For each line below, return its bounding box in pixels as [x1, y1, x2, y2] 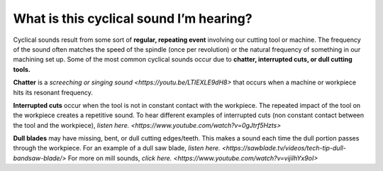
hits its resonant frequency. [13, 88, 94, 96]
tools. [13, 65, 31, 74]
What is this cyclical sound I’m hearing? [13, 11, 252, 26]
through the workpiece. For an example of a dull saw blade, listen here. [13, 144, 221, 153]
